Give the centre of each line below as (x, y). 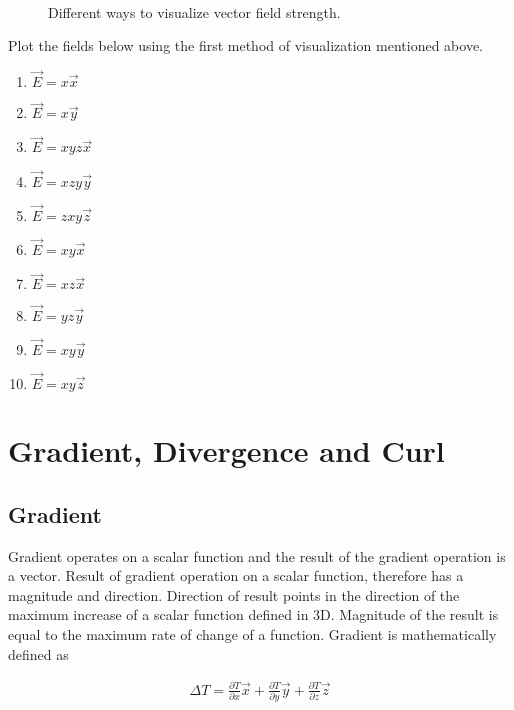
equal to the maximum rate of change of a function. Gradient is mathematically (252, 633)
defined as (38, 653)
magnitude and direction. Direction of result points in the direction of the (234, 594)
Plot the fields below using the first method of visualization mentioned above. (246, 45)
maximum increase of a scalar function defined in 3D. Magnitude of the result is (253, 614)
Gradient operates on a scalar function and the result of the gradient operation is (257, 555)
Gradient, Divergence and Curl (226, 450)
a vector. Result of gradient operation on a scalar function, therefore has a (236, 575)
